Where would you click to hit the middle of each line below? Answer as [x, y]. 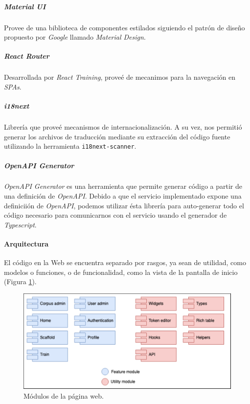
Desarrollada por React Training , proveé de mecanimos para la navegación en [120, 77]
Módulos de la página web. [64, 395]
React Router [27, 56]
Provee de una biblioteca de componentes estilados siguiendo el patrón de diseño [125, 27]
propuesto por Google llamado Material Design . [75, 37]
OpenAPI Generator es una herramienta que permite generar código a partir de [123, 186]
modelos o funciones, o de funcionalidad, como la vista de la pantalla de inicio [121, 272]
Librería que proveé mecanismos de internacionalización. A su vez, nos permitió [123, 127]
